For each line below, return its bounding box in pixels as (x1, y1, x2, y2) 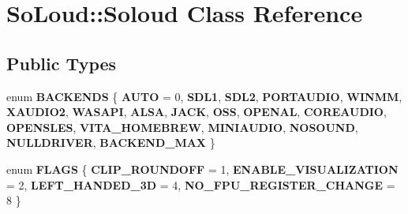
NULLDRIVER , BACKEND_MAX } (6, 134, 215, 151)
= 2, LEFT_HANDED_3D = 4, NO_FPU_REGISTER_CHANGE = (6, 176, 395, 193)
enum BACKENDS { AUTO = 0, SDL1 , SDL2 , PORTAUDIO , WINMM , (6, 88, 402, 104)
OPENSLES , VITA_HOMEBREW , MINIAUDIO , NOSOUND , (6, 118, 358, 135)
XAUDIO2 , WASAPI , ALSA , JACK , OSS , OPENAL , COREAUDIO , (6, 103, 387, 120)
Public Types (6, 51, 117, 75)
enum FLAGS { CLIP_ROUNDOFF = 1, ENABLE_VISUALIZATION (6, 160, 399, 177)
